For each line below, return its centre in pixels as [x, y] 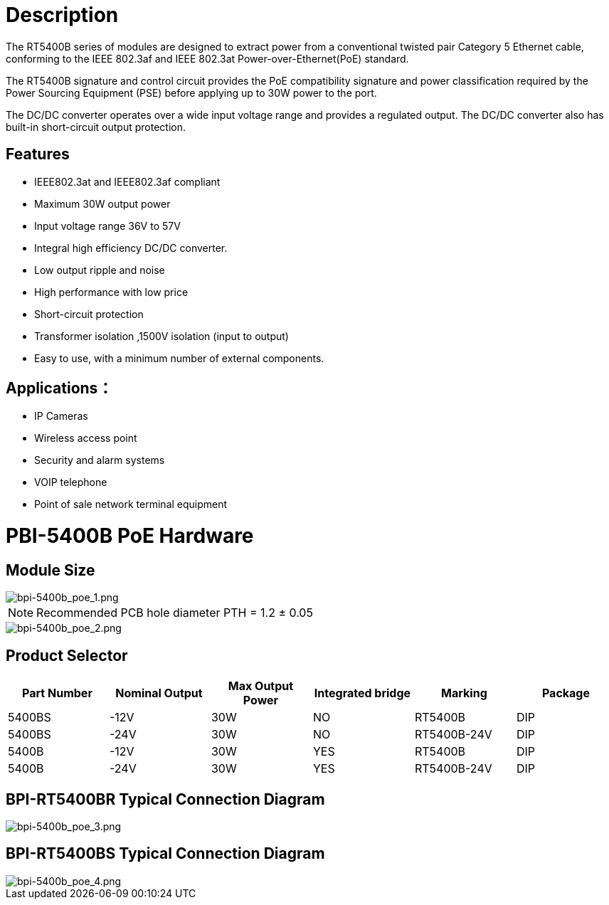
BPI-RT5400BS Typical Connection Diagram [165, 854]
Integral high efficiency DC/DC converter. [131, 248]
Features [38, 154]
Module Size [51, 570]
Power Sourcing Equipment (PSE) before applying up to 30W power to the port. [191, 92]
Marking [464, 693]
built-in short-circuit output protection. [96, 127]
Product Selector [67, 655]
